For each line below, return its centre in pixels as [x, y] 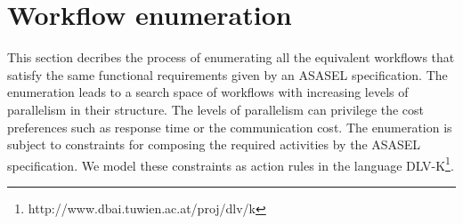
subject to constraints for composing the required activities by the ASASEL [214, 144]
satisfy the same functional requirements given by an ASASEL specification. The [227, 74]
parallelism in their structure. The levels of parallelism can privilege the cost [216, 109]
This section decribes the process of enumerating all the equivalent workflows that [231, 57]
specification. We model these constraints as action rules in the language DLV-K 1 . [231, 164]
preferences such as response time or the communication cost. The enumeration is [230, 127]
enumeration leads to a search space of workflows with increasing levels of [208, 92]
